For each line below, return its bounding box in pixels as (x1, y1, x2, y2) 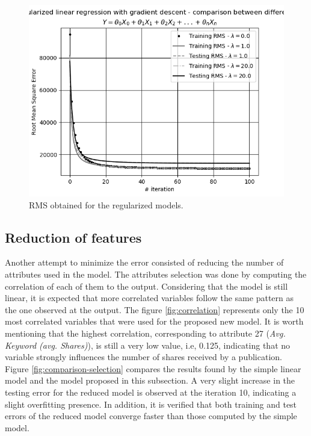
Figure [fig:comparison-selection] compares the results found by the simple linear (5, 362, 301, 375)
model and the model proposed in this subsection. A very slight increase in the (5, 374, 295, 387)
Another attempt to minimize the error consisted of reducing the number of (5, 256, 284, 269)
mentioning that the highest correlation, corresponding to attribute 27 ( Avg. (5, 326, 286, 339)
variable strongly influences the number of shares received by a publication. (5, 350, 282, 363)
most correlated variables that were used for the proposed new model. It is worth (5, 315, 304, 328)
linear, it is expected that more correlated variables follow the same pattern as (5, 291, 294, 304)
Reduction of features (5, 228, 142, 246)
